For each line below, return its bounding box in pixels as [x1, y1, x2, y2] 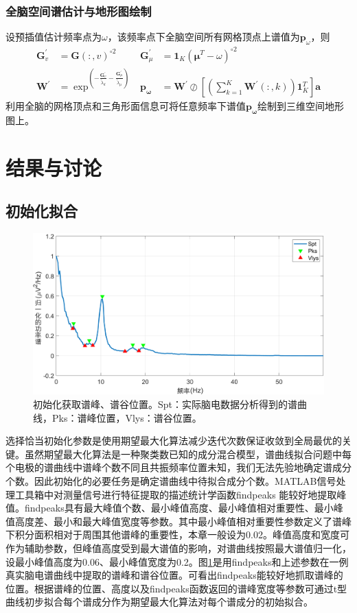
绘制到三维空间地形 [257, 99, 345, 113]
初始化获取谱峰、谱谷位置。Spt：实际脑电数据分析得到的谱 [33, 397, 298, 411]
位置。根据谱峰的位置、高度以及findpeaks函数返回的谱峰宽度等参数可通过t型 [5, 581, 347, 595]
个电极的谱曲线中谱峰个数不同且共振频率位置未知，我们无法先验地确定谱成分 [5, 460, 352, 474]
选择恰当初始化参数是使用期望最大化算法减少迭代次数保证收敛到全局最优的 [5, 433, 342, 448]
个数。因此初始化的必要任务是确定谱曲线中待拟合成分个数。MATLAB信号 [5, 474, 336, 488]
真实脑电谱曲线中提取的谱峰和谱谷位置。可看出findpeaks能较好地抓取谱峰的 [5, 568, 343, 582]
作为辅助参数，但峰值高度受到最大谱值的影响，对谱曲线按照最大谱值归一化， [5, 540, 352, 555]
